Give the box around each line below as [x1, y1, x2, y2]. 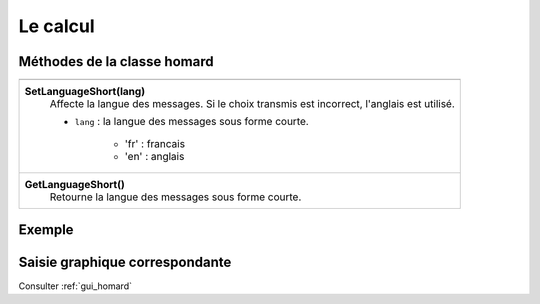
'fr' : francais [124, 137, 185, 151]
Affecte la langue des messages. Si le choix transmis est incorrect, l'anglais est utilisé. [49, 97, 455, 111]
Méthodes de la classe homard [18, 53, 214, 70]
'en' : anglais [124, 150, 185, 164]
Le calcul [18, 15, 95, 37]
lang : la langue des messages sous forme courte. [74, 115, 309, 129]
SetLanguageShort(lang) [24, 85, 145, 99]
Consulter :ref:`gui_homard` [18, 280, 132, 292]
